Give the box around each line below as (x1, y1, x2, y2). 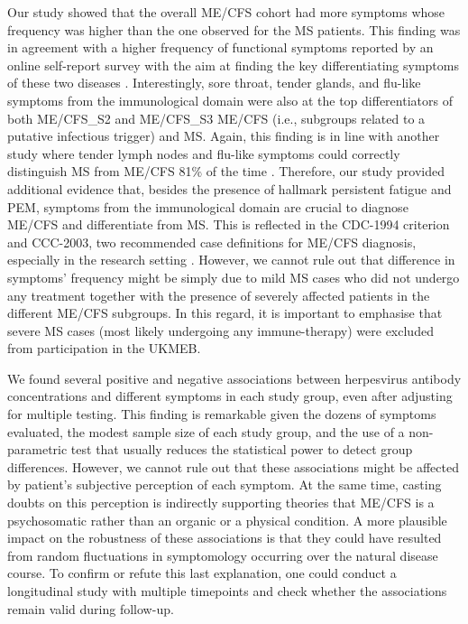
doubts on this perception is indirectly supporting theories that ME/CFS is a (7, 493, 435, 512)
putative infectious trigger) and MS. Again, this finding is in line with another (7, 126, 440, 145)
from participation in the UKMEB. (7, 339, 201, 358)
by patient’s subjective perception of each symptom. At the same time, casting (7, 475, 442, 494)
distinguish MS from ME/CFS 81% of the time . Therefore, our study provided (7, 162, 445, 181)
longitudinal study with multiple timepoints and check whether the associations (7, 582, 447, 600)
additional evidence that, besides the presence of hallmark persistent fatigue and (7, 179, 452, 198)
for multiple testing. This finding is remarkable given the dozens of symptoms (7, 405, 436, 424)
